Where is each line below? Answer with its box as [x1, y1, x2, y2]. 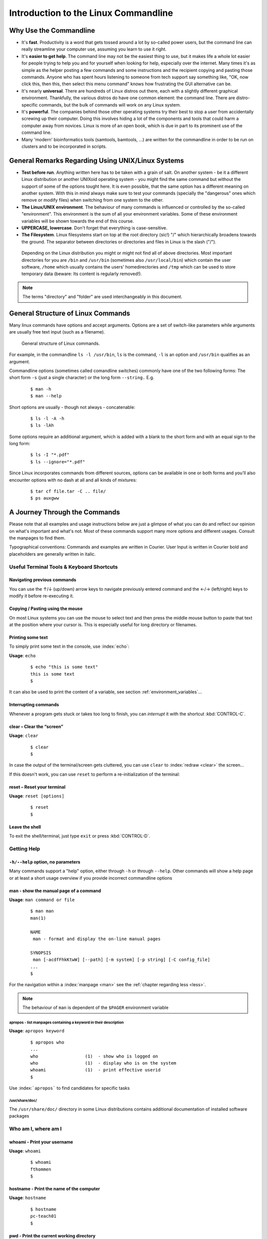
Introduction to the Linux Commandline [9, 7, 173, 18]
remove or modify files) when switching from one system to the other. [21, 197, 164, 203]
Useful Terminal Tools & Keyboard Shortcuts [9, 563, 118, 570]
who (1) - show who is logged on [30, 1053, 158, 1059]
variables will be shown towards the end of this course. [21, 218, 134, 224]
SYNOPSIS [30, 950, 51, 956]
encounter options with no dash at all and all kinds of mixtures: [9, 477, 137, 483]
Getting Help [9, 845, 41, 852]
